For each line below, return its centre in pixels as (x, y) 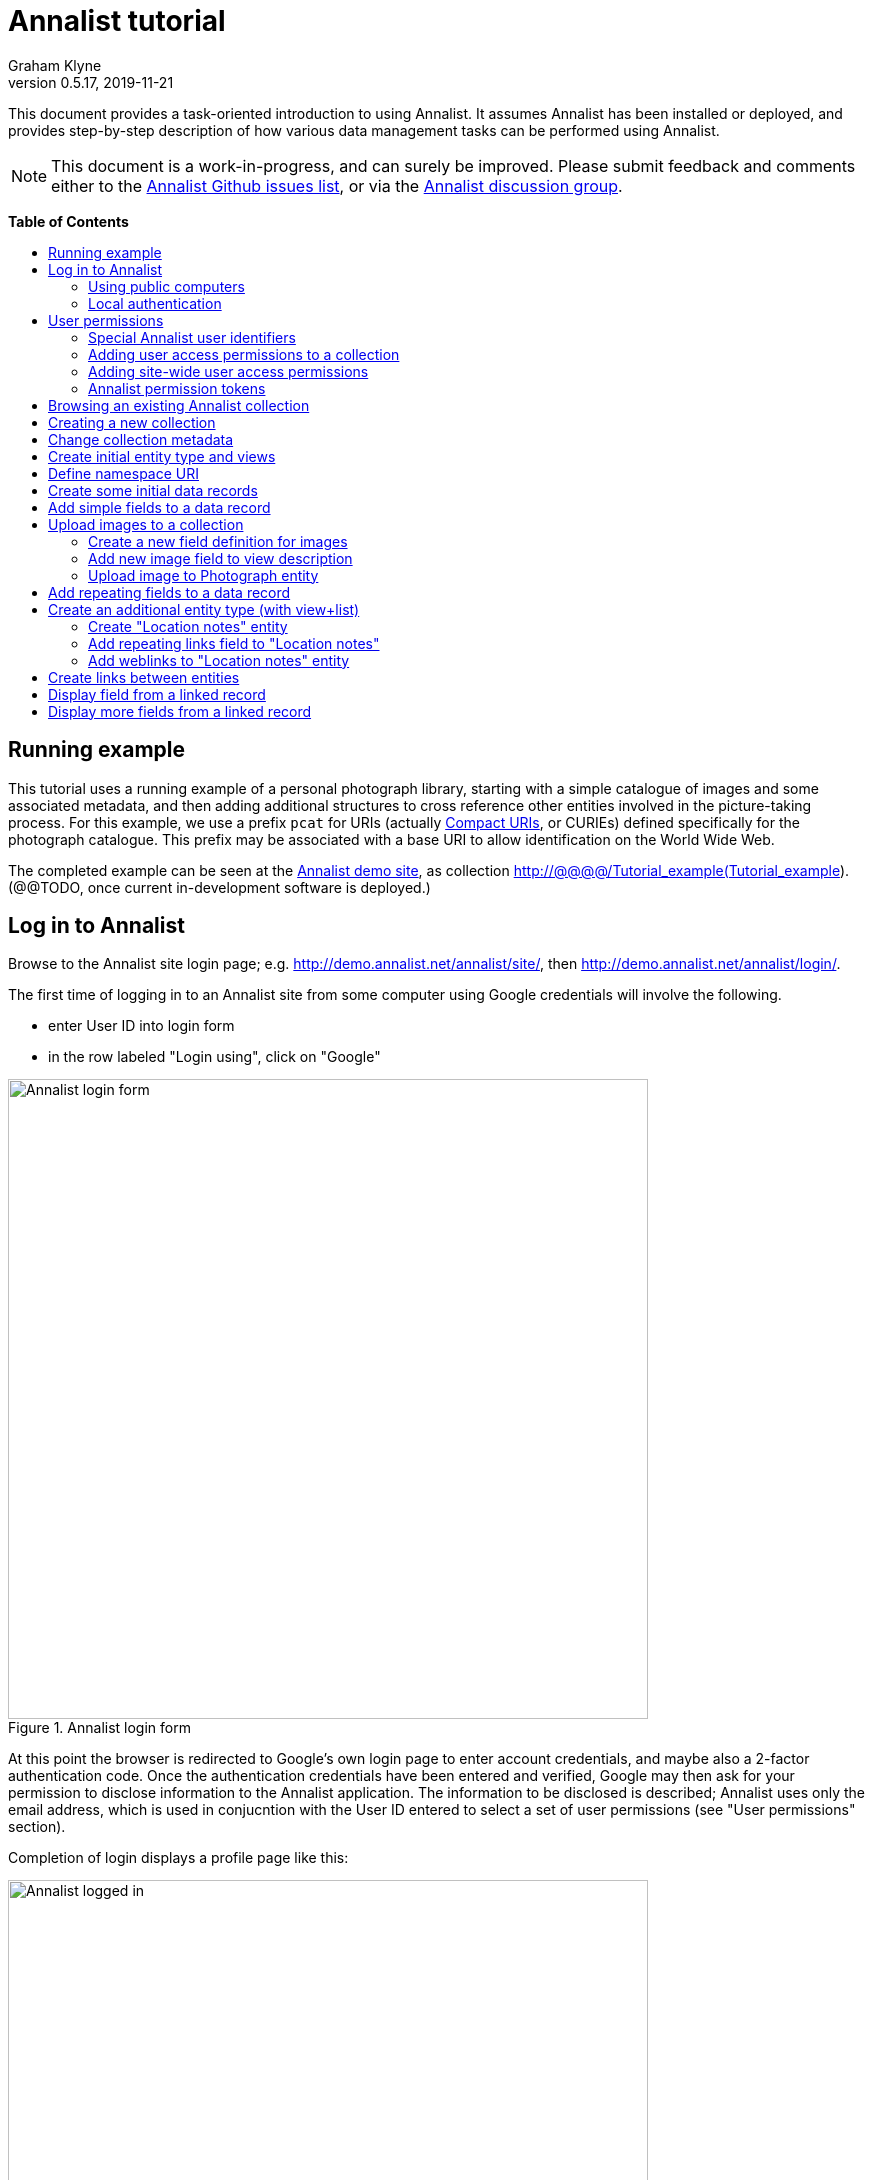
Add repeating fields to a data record (169, 592)
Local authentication (155, 303)
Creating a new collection (132, 422)
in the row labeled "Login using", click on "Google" (214, 1057)
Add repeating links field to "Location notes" (234, 643)
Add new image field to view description (220, 558)
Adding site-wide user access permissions (228, 371)
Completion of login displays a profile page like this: (178, 1858)
